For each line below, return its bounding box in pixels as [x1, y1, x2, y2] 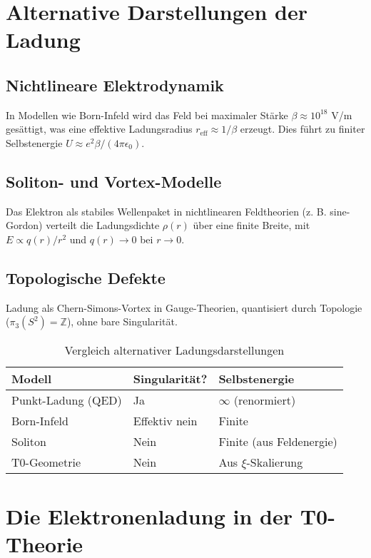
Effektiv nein [133, 412, 198, 430]
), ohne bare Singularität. [66, 314, 178, 329]
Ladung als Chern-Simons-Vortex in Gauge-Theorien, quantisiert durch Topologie [6, 300, 362, 315]
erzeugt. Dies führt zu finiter [240, 121, 365, 136]
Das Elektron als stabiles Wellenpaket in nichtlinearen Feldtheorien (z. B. [6, 203, 327, 218]
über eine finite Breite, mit [193, 218, 310, 233]
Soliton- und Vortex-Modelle [6, 170, 222, 192]
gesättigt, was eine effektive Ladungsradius [6, 121, 193, 136]
